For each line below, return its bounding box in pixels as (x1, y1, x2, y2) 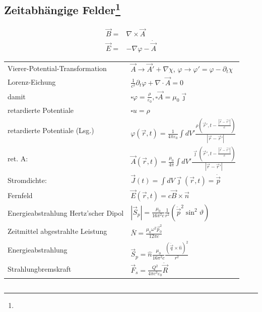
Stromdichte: (8, 175, 47, 185)
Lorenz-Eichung (8, 77, 56, 87)
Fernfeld (8, 190, 33, 200)
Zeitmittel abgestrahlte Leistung (8, 225, 107, 236)
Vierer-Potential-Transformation (8, 63, 107, 73)
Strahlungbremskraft (8, 264, 72, 274)
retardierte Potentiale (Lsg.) (8, 125, 94, 136)
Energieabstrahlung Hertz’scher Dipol (8, 207, 124, 218)
